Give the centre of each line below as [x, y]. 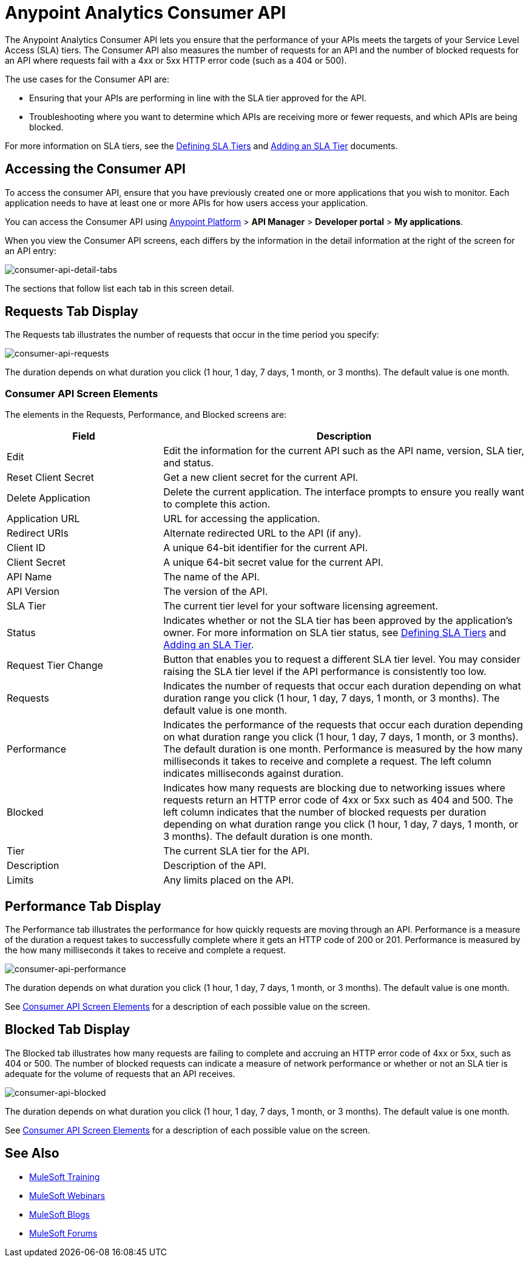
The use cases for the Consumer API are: [87, 79]
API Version [33, 592]
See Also [32, 1153]
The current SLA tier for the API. [237, 851]
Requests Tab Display [72, 312]
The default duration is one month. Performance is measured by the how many [343, 749]
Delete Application [49, 498]
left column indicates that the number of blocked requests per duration [325, 812]
